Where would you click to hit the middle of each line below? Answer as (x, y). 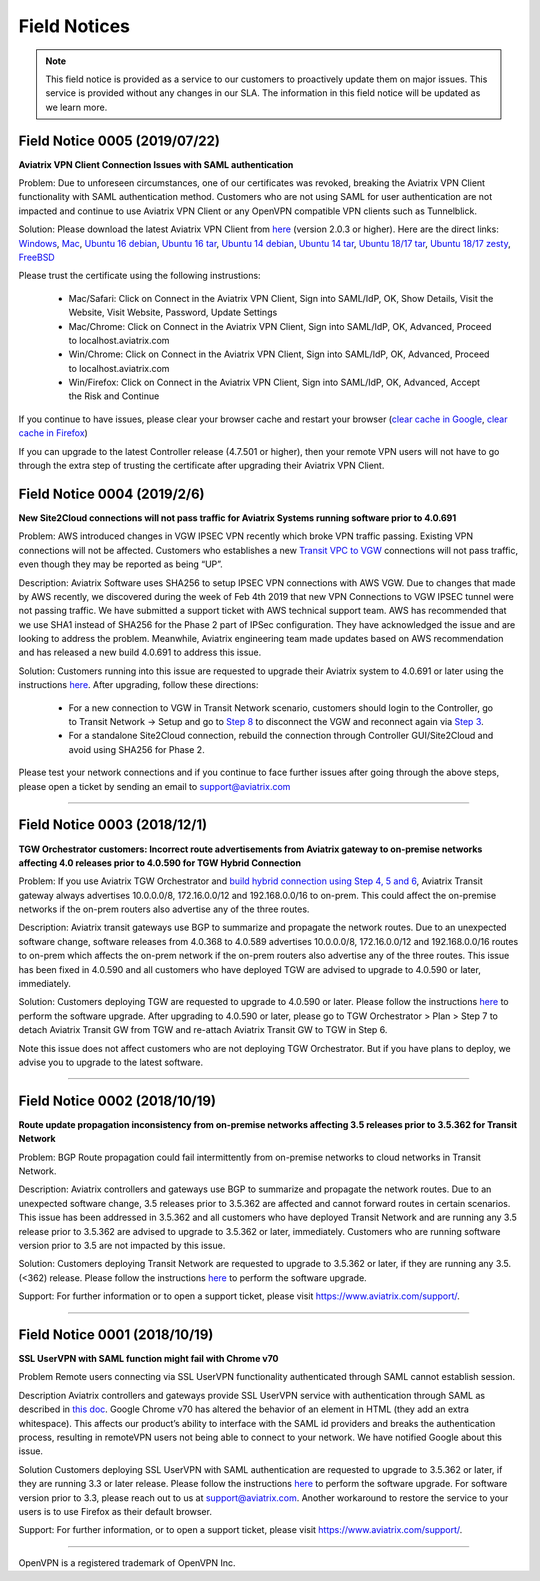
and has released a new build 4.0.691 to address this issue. (140, 652)
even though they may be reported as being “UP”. (121, 564)
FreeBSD (36, 257)
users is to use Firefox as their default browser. (115, 1511)
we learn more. (76, 107)
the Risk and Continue (114, 396)
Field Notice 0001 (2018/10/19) (116, 1334)
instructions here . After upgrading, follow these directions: (138, 685)
